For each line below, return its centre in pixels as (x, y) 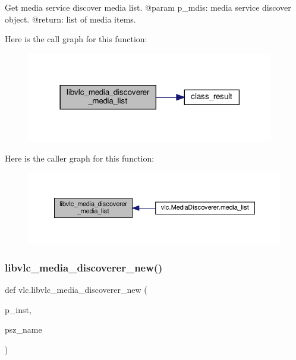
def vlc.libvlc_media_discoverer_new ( (76, 290)
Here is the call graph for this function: (76, 39)
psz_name (23, 329)
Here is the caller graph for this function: (80, 158)
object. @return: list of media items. (70, 19)
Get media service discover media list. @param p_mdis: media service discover (148, 7)
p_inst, (18, 309)
